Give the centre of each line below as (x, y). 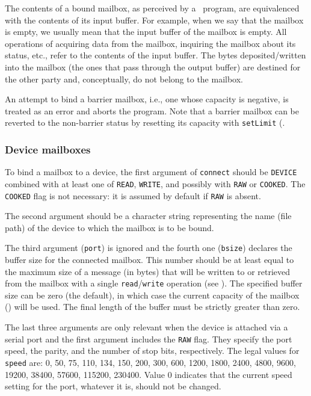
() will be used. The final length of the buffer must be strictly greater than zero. (152, 307)
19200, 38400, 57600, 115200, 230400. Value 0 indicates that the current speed (149, 374)
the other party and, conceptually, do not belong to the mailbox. (124, 79)
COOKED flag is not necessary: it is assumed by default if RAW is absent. (133, 195)
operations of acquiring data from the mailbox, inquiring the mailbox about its (150, 43)
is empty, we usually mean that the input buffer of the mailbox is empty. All (146, 32)
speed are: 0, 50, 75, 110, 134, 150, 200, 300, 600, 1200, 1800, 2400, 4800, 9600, (150, 362)
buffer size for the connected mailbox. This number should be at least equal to (149, 260)
